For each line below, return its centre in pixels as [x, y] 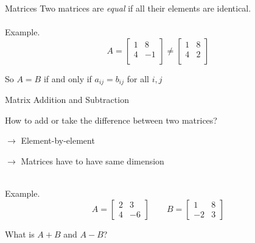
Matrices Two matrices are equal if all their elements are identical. [128, 8]
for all [138, 78]
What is [20, 234]
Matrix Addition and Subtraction [67, 100]
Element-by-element [58, 140]
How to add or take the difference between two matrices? [111, 120]
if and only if [68, 78]
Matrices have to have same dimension [93, 161]
